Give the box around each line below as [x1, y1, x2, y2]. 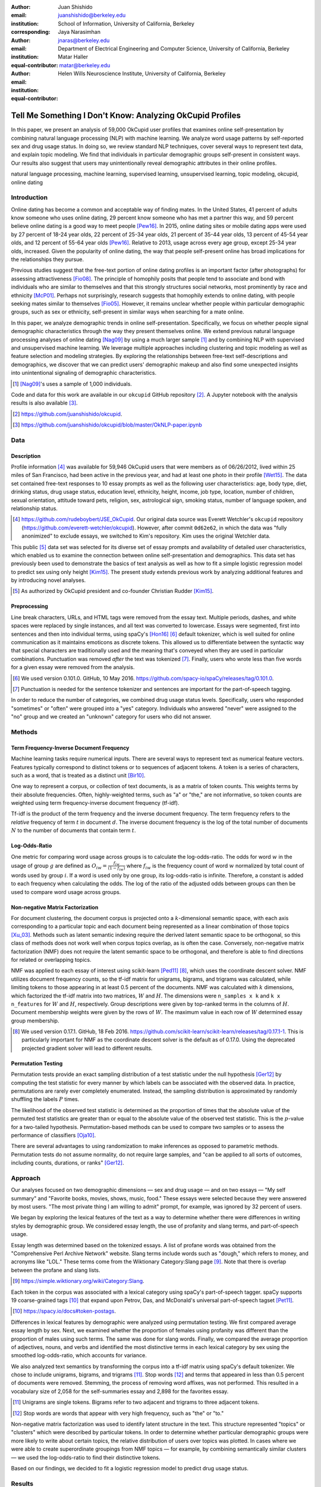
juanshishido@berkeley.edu [58, 12, 126, 19]
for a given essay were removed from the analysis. [11, 664, 135, 671]
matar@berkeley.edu [59, 61, 111, 68]
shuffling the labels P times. [11, 1096, 80, 1103]
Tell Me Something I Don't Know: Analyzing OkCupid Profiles [11, 111, 241, 121]
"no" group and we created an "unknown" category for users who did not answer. [11, 713, 212, 720]
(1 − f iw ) [108, 865, 125, 872]
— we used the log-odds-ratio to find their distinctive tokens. [11, 1454, 160, 1461]
